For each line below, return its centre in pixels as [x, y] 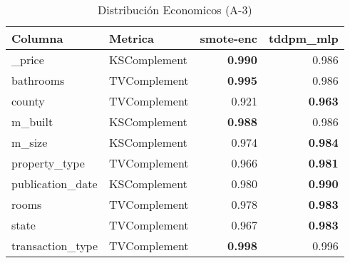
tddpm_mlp [303, 38]
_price [28, 60]
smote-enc [228, 38]
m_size [30, 142]
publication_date [55, 184]
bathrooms [38, 80]
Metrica [132, 38]
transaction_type [55, 246]
